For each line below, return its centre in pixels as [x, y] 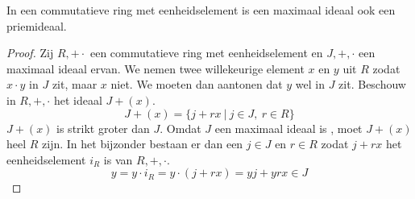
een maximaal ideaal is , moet [288, 128]
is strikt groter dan [103, 128]
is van [118, 159]
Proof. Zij [30, 53]
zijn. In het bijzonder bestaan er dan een [143, 144]
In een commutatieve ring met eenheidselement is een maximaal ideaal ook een [201, 10]
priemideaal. [37, 25]
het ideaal [78, 99]
